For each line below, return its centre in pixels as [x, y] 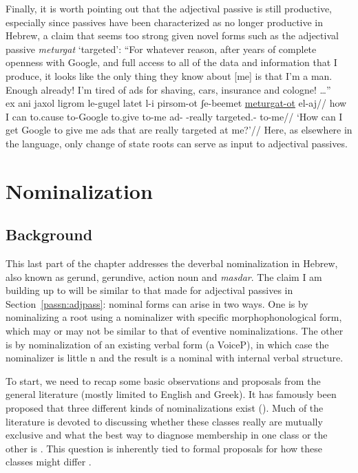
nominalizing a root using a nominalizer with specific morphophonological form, [174, 317]
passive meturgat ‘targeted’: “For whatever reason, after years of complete [161, 49]
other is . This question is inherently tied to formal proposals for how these [164, 448]
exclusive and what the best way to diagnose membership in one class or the [167, 435]
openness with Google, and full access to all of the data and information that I [171, 62]
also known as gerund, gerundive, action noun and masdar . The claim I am [164, 276]
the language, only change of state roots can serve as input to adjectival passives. [177, 143]
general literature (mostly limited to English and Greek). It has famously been [171, 394]
